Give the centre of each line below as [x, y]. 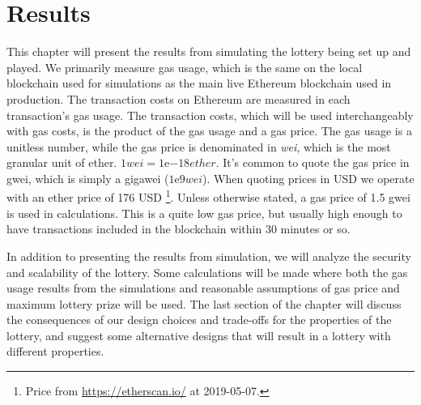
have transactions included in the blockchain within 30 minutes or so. [179, 229]
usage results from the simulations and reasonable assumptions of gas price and [203, 288]
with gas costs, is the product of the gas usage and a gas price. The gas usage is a [209, 131]
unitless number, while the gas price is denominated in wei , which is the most [199, 146]
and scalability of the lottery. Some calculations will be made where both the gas [207, 272]
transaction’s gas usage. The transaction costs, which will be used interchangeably [210, 115]
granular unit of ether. [62, 162]
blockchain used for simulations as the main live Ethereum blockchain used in [199, 83]
